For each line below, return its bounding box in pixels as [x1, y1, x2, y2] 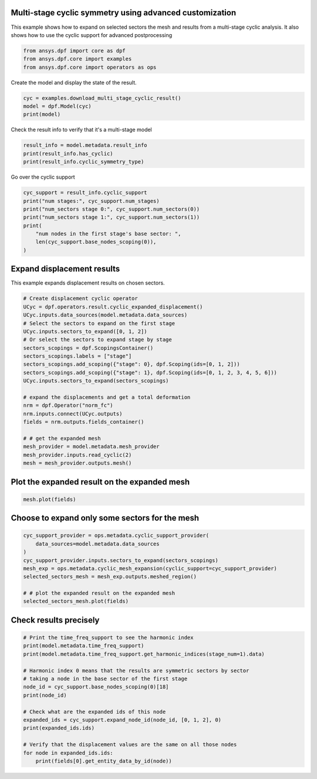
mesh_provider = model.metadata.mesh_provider [23, 443, 160, 450]
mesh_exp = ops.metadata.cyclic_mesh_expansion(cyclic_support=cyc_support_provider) [23, 565, 277, 571]
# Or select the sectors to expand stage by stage [23, 336, 173, 343]
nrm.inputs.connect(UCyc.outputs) [23, 410, 123, 417]
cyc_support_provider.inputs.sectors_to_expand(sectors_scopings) [23, 557, 218, 564]
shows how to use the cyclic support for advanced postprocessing [11, 31, 173, 38]
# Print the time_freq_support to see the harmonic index [23, 634, 194, 641]
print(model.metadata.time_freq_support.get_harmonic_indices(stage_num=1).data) [23, 650, 265, 657]
